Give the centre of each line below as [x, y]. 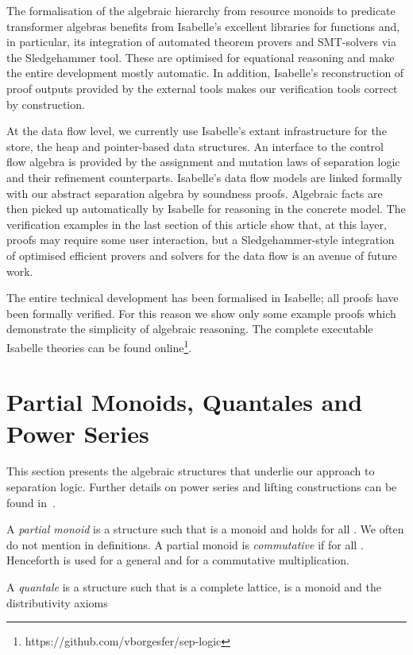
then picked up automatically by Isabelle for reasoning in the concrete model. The [206, 209]
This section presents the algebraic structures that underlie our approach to [191, 471]
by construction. [46, 104]
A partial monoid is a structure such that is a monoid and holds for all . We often [205, 529]
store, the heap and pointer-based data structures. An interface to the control [195, 146]
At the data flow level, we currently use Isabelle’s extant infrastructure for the [197, 131]
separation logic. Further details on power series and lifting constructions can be [202, 487]
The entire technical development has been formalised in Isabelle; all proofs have [203, 298]
